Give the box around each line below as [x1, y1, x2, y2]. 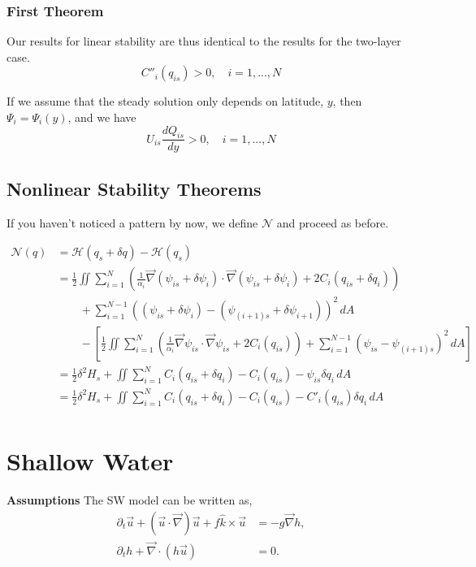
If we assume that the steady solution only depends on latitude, [6, 93, 324, 110]
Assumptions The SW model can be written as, [6, 491, 253, 509]
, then [332, 93, 362, 110]
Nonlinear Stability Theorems [6, 175, 262, 201]
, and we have [67, 109, 136, 125]
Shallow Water [6, 444, 174, 478]
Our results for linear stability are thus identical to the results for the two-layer [6, 32, 401, 50]
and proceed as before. [276, 214, 389, 231]
